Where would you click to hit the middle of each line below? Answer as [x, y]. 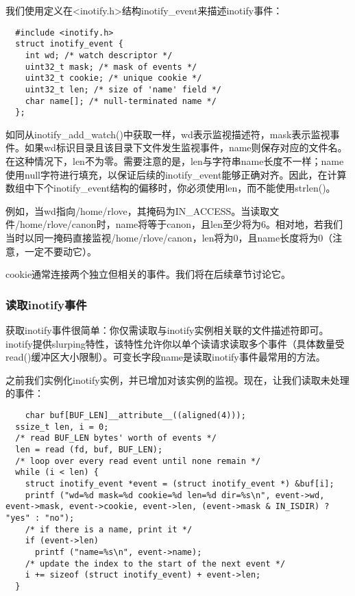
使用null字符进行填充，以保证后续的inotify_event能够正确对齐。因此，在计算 [176, 174]
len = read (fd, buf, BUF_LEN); [89, 449]
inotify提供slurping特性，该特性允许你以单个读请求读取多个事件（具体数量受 [175, 343]
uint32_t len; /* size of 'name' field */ [123, 89]
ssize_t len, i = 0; [62, 427]
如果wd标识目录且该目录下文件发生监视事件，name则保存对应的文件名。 [186, 147]
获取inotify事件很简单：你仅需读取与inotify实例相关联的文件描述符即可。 [167, 330]
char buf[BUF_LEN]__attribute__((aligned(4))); [135, 415]
